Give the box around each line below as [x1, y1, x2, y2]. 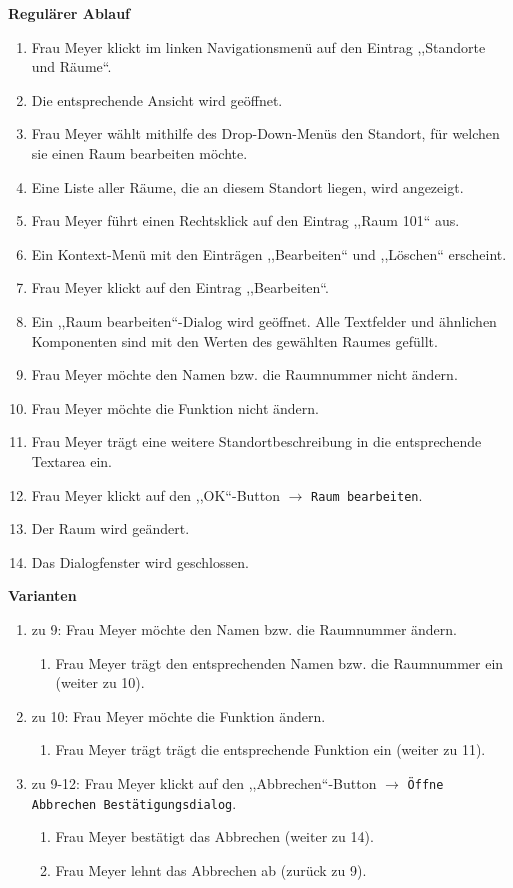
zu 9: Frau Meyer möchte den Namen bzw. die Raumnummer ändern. [31, 618, 457, 639]
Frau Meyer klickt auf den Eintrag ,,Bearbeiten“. [31, 277, 329, 298]
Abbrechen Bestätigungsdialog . [31, 792, 237, 813]
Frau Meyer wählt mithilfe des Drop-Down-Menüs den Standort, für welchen [31, 123, 500, 144]
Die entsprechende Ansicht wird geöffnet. [31, 89, 283, 110]
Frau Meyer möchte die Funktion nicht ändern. [31, 397, 319, 418]
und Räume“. [31, 56, 112, 77]
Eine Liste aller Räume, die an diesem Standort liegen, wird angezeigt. [31, 176, 464, 197]
